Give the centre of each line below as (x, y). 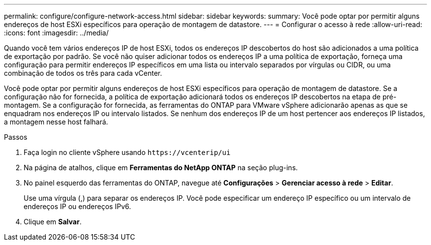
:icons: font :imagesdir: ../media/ (56, 33)
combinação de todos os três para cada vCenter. (83, 73)
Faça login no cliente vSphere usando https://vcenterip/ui (127, 152)
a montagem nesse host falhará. (56, 122)
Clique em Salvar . (53, 222)
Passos (16, 137)
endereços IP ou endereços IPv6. (77, 206)
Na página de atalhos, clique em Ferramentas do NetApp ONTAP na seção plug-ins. (161, 168)
